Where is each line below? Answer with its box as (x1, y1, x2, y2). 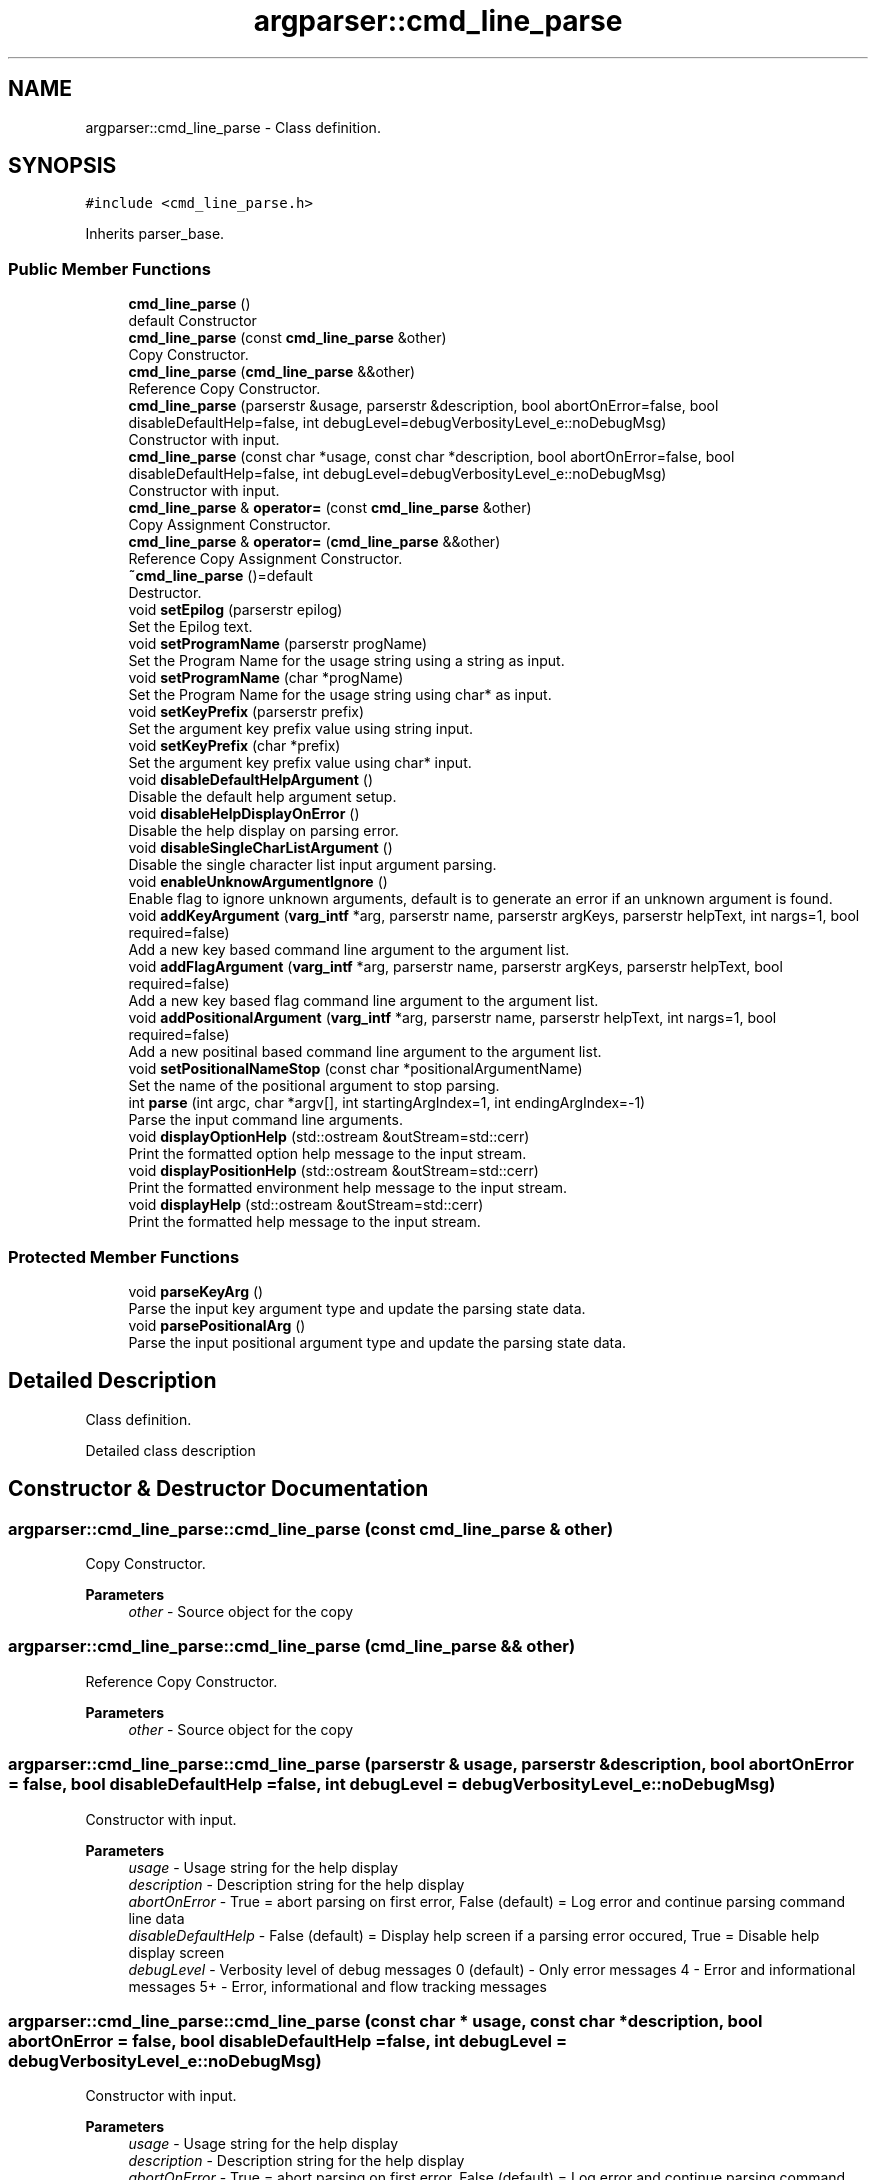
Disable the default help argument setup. (128, 788, 397, 806)
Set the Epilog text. (128, 618, 253, 636)
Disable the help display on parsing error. (128, 822, 399, 840)
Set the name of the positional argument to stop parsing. (128, 1077, 500, 1095)
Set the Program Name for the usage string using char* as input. (128, 686, 552, 704)
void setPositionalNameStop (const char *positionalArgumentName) (128, 1060, 583, 1078)
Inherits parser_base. (85, 225, 225, 243)
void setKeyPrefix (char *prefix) (128, 737, 341, 755)
